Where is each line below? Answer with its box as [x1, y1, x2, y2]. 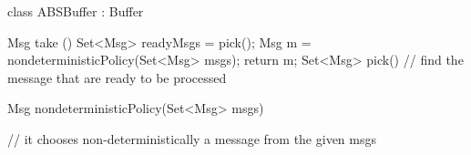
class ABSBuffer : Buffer [7, 2, 144, 20]
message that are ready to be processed [7, 67, 227, 87]
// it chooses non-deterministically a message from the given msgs [7, 129, 376, 148]
